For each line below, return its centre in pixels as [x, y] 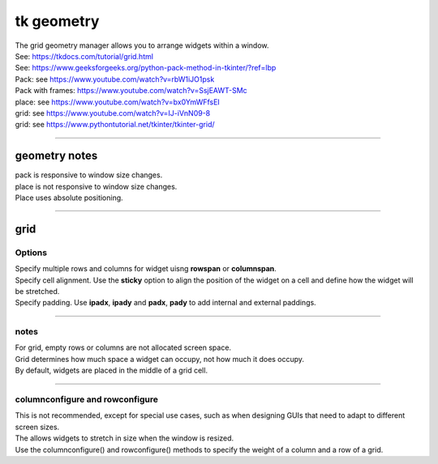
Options [31, 253]
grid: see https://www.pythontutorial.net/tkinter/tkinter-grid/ [115, 125]
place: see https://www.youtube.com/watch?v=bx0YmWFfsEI [118, 102]
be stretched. [37, 291]
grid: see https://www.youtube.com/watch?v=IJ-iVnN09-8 [113, 113]
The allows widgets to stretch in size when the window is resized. [125, 438]
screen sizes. [37, 427]
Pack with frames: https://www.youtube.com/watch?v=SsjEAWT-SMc [131, 91]
